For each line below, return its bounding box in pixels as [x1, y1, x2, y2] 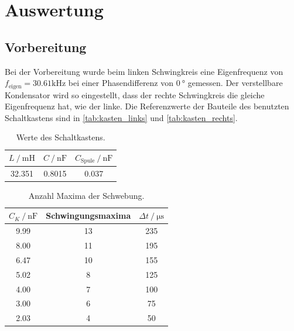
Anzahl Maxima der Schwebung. [28, 189, 145, 201]
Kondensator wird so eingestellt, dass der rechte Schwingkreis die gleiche [5, 88, 265, 101]
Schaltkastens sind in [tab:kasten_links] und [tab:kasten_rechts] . [5, 111, 238, 123]
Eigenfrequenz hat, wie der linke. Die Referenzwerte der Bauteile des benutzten [5, 100, 289, 112]
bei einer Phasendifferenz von [68, 77, 174, 89]
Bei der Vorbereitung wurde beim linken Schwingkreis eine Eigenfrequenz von [5, 65, 283, 77]
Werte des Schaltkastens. [16, 131, 105, 143]
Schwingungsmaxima [46, 209, 131, 222]
